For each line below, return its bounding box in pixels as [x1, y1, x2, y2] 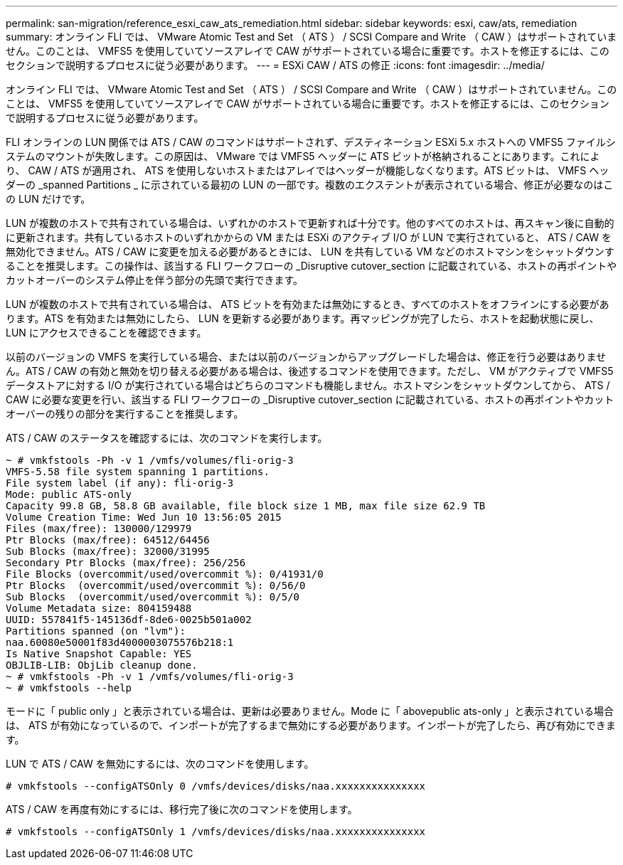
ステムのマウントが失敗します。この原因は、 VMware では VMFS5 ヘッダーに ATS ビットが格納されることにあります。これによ [6, 150, 600, 162]
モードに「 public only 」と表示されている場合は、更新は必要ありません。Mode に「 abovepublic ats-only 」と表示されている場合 [6, 705, 614, 717]
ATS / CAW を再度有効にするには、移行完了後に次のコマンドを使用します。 [6, 803, 358, 815]
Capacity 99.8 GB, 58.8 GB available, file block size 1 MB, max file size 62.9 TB [6, 500, 486, 511]
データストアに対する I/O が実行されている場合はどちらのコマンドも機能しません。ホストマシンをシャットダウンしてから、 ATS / [6, 379, 610, 391]
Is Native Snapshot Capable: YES [6, 648, 192, 659]
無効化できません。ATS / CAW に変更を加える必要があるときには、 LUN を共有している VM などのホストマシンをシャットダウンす [6, 245, 614, 258]
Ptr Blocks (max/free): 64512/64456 [6, 534, 210, 546]
